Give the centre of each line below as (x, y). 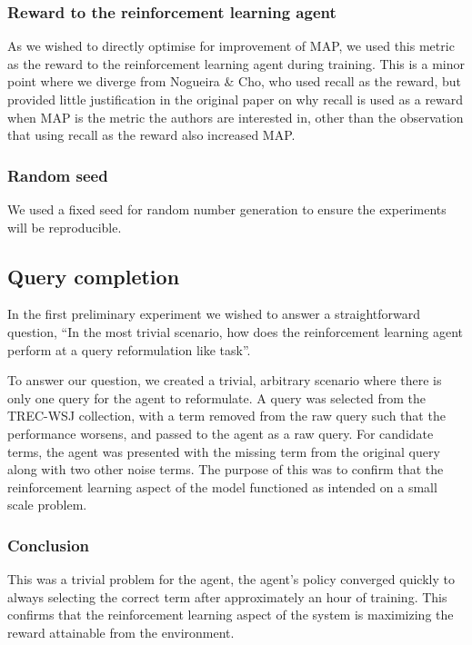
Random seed (58, 175)
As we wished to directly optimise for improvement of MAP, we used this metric (231, 46)
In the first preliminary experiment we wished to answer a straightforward (214, 314)
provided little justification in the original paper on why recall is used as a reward (236, 99)
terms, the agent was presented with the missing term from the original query (224, 451)
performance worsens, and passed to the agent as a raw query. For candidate (221, 433)
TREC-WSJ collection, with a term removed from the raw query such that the (226, 416)
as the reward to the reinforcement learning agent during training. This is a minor (236, 63)
